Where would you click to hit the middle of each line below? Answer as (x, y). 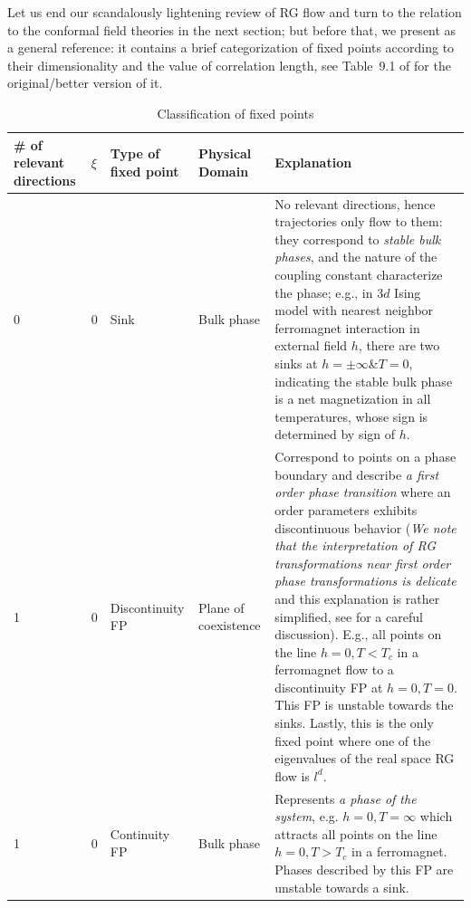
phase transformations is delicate (365, 581)
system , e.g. (307, 816)
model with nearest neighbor (354, 310)
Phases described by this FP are (364, 870)
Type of (135, 153)
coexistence (230, 625)
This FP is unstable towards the (364, 705)
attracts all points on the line (356, 833)
